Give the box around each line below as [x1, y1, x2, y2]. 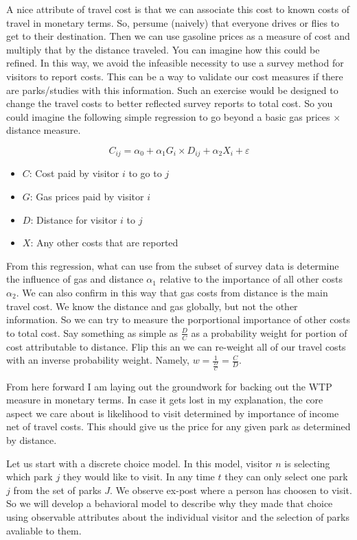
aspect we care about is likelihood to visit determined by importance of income [6, 406, 339, 420]
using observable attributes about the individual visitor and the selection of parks [6, 510, 350, 524]
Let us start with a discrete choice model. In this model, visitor [6, 456, 273, 470]
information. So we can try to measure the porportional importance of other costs [6, 312, 351, 327]
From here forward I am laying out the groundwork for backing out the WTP [6, 379, 332, 393]
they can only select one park [224, 469, 348, 484]
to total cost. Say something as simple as [6, 325, 178, 340]
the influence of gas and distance [6, 272, 143, 286]
